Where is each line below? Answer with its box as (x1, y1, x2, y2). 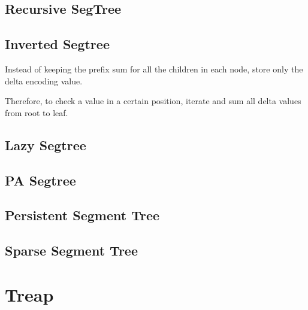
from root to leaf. (5, 106, 68, 118)
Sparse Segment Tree (5, 241, 138, 260)
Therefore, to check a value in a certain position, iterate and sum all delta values (5, 95, 301, 107)
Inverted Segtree (5, 35, 110, 53)
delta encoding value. (5, 74, 83, 87)
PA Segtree (5, 171, 76, 189)
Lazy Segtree (5, 135, 86, 154)
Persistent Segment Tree (5, 206, 160, 224)
